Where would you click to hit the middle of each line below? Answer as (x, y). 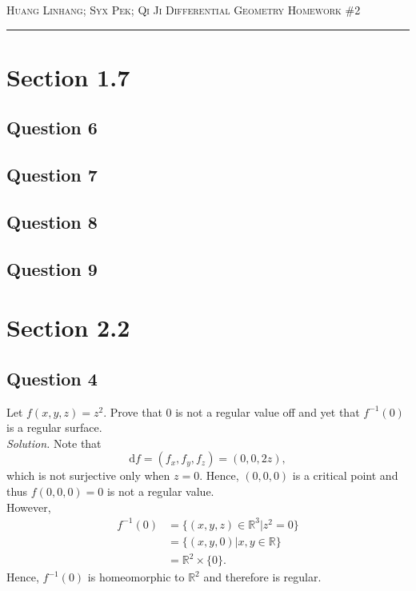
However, (29, 507)
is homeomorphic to (136, 577)
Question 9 (52, 268)
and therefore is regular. (262, 577)
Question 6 (52, 128)
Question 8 (52, 221)
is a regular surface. (54, 427)
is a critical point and (345, 475)
